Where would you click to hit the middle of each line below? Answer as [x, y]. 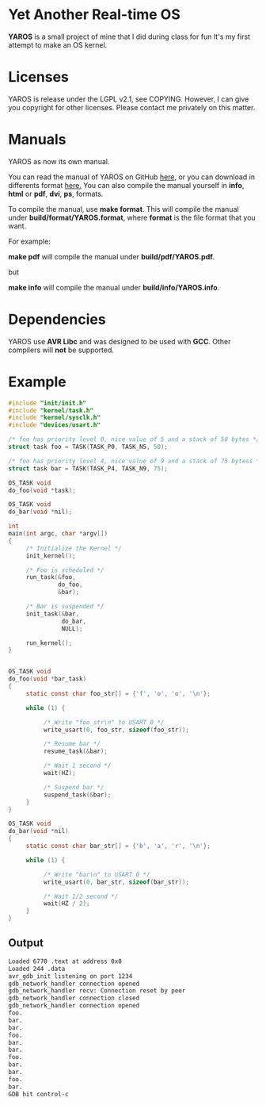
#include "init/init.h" [47, 403]
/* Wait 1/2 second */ [81, 896]
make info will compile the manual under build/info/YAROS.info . [114, 287]
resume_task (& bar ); [76, 751]
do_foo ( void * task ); [42, 490]
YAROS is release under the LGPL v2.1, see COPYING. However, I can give [129, 99]
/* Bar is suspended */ [65, 607]
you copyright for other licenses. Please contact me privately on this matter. [132, 107]
